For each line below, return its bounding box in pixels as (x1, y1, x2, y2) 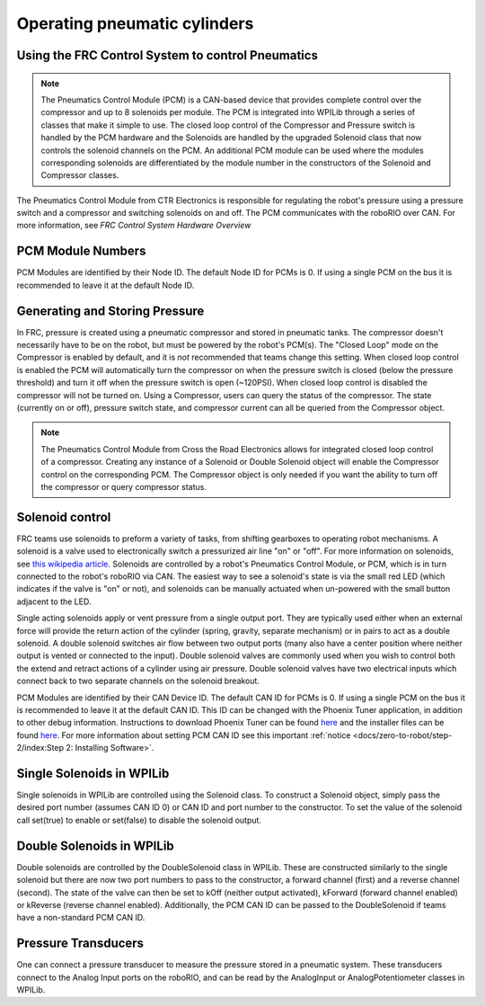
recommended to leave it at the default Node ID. (16, 280, 195, 290)
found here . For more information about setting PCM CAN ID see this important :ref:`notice (16, 729, 351, 741)
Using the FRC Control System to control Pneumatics (16, 48, 319, 63)
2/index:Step (16, 743, 65, 753)
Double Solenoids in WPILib (16, 838, 174, 853)
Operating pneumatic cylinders (16, 13, 254, 33)
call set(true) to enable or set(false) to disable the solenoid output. (16, 815, 262, 825)
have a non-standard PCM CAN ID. (16, 913, 145, 923)
